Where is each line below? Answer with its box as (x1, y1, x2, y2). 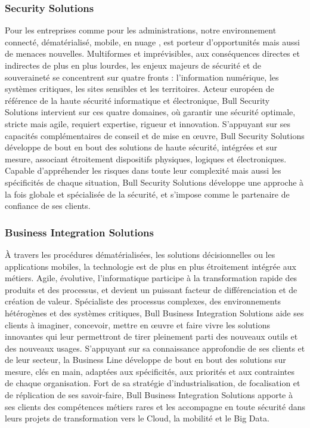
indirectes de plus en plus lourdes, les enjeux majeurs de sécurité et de (5, 59, 261, 71)
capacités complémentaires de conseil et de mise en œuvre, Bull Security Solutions (5, 129, 305, 141)
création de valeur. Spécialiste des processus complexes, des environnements (5, 295, 281, 307)
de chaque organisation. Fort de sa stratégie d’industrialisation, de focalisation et (5, 377, 300, 389)
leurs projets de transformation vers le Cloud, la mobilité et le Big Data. (5, 412, 269, 424)
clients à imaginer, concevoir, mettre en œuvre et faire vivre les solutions (5, 318, 271, 331)
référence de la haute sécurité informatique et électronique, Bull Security (5, 94, 270, 106)
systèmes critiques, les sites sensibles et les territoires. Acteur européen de (5, 82, 274, 95)
